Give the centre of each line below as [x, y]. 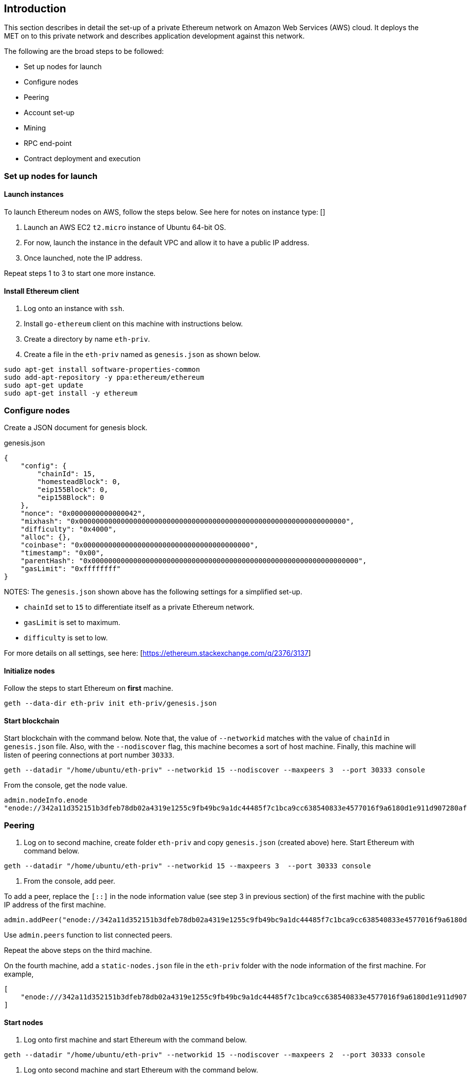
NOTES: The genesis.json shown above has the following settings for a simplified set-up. [153, 591]
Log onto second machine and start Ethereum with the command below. [141, 1070]
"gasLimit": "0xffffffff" [71, 568]
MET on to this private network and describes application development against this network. [154, 36]
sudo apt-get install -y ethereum [71, 393]
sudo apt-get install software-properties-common [102, 370]
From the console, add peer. [70, 881]
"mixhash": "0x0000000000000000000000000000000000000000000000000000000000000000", [187, 521]
